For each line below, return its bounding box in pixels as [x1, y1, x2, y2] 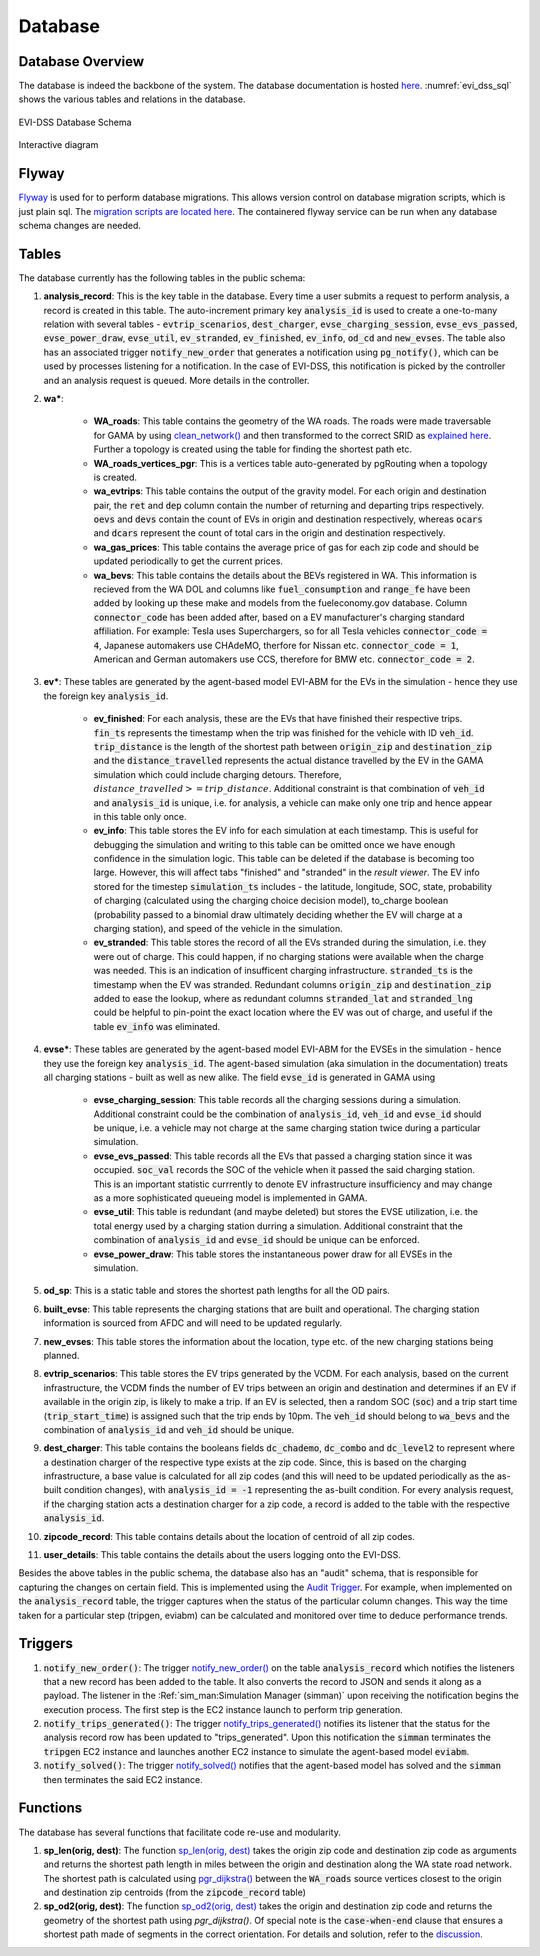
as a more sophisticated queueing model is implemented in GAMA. [93, 1192, 368, 1204]
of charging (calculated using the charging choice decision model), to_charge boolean [93, 895, 449, 907]
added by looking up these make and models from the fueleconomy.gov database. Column [93, 597, 468, 609]
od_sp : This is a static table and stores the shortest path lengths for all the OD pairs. [43, 1285, 390, 1297]
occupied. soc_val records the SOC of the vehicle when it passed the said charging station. [93, 1164, 475, 1176]
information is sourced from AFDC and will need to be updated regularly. [43, 1317, 343, 1329]
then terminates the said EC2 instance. [43, 1773, 204, 1785]
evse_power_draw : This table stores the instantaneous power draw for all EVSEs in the [93, 1248, 453, 1260]
